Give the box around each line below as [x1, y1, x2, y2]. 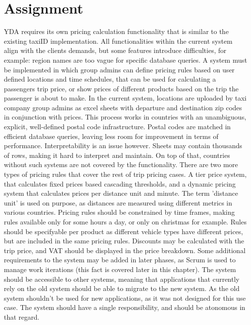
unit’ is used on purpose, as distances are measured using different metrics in [4, 197, 233, 207]
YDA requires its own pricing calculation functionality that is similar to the [4, 26, 229, 36]
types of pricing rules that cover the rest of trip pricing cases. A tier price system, [4, 169, 247, 179]
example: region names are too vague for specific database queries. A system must [4, 54, 247, 65]
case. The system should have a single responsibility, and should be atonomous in [4, 302, 246, 312]
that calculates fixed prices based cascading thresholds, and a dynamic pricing [4, 178, 236, 188]
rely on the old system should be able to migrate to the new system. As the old [4, 283, 240, 293]
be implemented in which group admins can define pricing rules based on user [4, 64, 235, 74]
